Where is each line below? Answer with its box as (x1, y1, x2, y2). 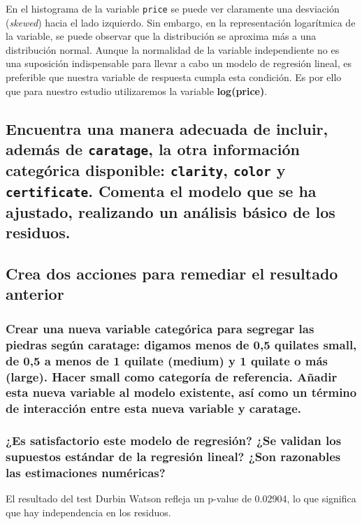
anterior (6, 283, 64, 305)
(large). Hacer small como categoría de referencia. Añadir (6, 367, 338, 385)
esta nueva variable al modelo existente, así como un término (6, 384, 357, 401)
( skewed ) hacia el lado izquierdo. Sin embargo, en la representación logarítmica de (6, 15, 356, 29)
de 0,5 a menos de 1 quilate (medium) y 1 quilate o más (6, 351, 328, 369)
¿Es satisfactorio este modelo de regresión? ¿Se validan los (6, 432, 342, 449)
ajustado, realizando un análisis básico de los (6, 201, 335, 222)
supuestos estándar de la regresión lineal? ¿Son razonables (6, 448, 341, 465)
